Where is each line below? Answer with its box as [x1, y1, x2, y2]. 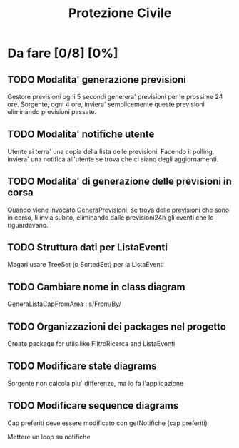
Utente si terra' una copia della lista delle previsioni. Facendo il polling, [7, 147, 215, 156]
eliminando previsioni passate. [7, 108, 97, 116]
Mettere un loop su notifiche [7, 432, 91, 441]
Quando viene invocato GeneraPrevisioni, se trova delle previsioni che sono [7, 205, 230, 214]
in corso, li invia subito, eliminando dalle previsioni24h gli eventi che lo [7, 213, 214, 222]
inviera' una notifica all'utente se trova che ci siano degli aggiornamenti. [7, 155, 219, 163]
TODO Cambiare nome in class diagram [7, 280, 185, 293]
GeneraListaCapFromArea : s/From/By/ [7, 300, 121, 308]
